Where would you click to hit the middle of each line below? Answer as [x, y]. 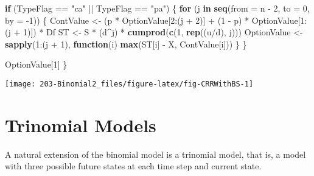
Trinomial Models [81, 125]
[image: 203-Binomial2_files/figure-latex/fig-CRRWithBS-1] [129, 84]
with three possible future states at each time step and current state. [133, 166]
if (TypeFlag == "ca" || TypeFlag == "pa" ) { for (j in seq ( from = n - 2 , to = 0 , [157, 8]
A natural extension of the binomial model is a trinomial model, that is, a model [155, 154]
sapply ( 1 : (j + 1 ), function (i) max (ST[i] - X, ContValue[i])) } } [126, 44]
